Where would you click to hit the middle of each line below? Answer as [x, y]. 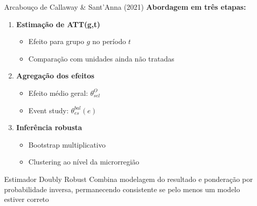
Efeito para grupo [56, 41]
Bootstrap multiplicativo [67, 144]
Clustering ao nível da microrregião [84, 162]
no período [109, 41]
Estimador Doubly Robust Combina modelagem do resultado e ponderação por [128, 179]
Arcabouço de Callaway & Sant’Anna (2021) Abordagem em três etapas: [125, 7]
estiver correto [27, 199]
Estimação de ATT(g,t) [58, 24]
